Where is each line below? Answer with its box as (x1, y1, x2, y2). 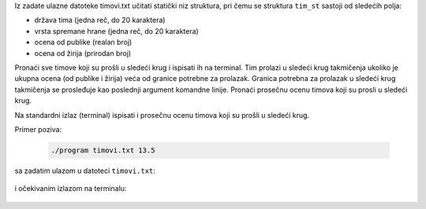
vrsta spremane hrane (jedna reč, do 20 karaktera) (34, 26, 199, 35)
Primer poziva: (14, 124, 62, 134)
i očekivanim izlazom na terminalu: (14, 184, 127, 193)
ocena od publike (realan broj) (34, 38, 133, 47)
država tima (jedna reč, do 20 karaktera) (34, 16, 166, 25)
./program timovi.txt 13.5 (50, 145, 155, 155)
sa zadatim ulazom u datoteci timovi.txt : (14, 166, 155, 175)
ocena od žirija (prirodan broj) (34, 48, 132, 58)
